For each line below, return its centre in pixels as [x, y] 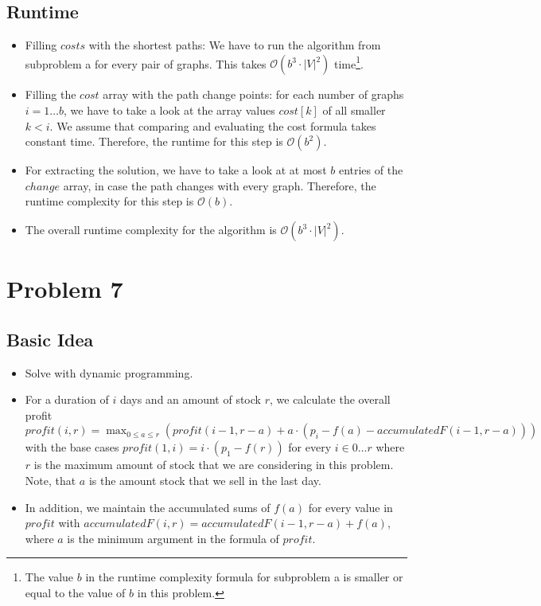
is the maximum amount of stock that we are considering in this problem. [214, 465]
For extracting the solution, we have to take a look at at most [176, 170]
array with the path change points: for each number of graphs [253, 94]
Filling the [51, 94]
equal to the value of [75, 592]
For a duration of [67, 399]
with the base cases [72, 447]
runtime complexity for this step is [109, 201]
